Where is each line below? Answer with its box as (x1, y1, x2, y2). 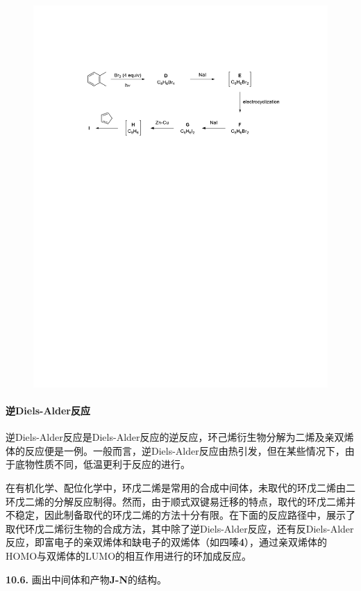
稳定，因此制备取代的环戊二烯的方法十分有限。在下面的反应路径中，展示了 (15, 508, 355, 522)
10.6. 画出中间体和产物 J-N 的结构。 (6, 572, 167, 586)
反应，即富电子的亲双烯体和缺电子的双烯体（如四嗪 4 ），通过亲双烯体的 (6, 535, 328, 549)
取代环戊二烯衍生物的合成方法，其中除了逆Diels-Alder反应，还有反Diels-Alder (6, 521, 354, 535)
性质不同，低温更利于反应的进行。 (34, 457, 190, 471)
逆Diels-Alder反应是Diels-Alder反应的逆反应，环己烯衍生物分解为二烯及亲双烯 (6, 430, 354, 444)
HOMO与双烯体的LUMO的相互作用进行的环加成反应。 (6, 549, 252, 563)
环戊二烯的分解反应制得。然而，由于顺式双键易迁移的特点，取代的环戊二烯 (6, 494, 346, 508)
